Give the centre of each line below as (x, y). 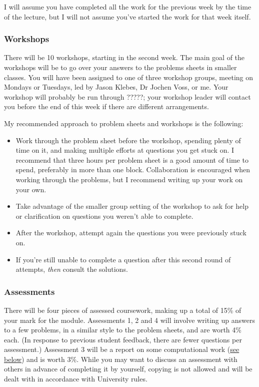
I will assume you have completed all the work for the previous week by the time (128, 7)
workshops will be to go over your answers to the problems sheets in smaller (120, 67)
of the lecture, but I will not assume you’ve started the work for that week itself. (127, 16)
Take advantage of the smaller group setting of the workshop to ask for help (132, 206)
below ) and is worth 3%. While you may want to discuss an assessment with (121, 359)
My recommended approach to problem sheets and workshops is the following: (124, 123)
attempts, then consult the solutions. (72, 269)
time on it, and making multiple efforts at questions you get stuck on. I (125, 150)
